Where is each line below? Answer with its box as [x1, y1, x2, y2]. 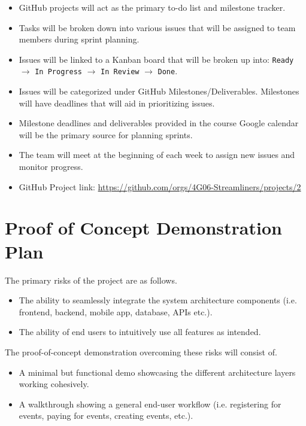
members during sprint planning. [19, 33, 140, 45]
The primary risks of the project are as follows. [5, 273, 177, 286]
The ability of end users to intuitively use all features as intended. [19, 325, 261, 338]
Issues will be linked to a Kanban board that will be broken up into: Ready [19, 53, 294, 65]
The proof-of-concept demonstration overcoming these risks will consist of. [5, 345, 277, 358]
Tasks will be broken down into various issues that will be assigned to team [19, 21, 296, 34]
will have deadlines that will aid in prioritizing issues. [19, 96, 215, 109]
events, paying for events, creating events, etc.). [19, 409, 193, 422]
